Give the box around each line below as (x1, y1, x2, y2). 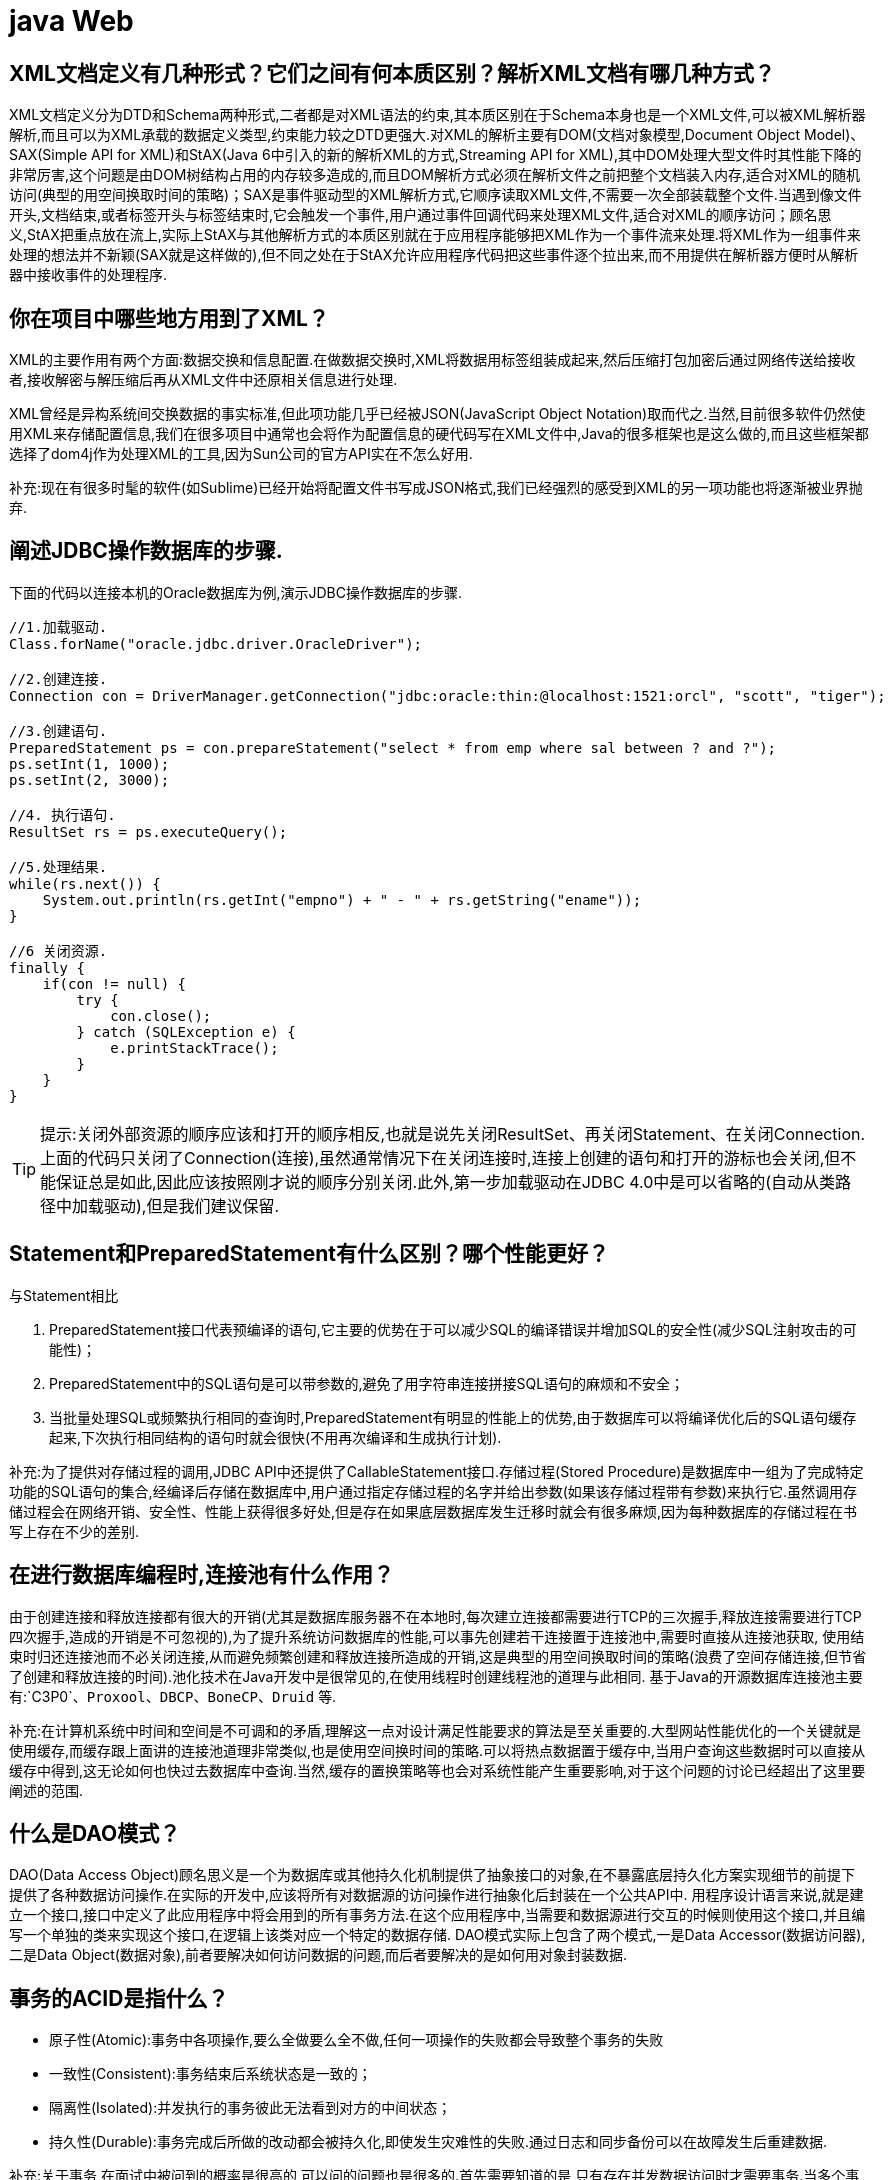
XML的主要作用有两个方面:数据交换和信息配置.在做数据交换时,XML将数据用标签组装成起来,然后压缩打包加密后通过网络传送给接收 (9, 351, 856, 369)
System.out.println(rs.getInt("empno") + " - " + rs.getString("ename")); (42, 891, 642, 908)
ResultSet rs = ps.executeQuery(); (9, 823, 288, 840)
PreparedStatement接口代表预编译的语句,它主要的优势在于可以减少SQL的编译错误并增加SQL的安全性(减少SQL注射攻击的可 (49, 1320, 857, 1338)
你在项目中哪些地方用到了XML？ (9, 305, 329, 331)
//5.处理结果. (9, 858, 108, 875)
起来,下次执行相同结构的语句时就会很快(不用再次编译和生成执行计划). (49, 1428, 502, 1446)
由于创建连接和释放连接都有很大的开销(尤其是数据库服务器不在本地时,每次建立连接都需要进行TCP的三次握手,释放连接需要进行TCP (9, 1607, 862, 1625)
